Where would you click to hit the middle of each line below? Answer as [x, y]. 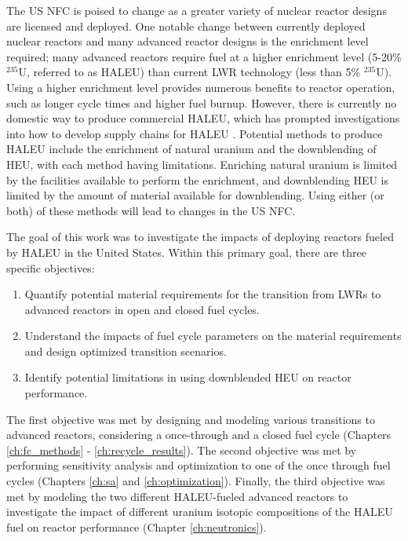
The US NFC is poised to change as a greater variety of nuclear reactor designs [197, 10]
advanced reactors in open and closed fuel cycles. [142, 309]
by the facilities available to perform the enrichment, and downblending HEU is [198, 179]
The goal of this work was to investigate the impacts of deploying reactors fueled [200, 237]
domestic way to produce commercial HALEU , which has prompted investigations [203, 118]
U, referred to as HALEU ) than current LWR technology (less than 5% [189, 72]
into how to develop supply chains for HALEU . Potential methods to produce [195, 133]
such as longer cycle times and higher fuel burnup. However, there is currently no [202, 102]
